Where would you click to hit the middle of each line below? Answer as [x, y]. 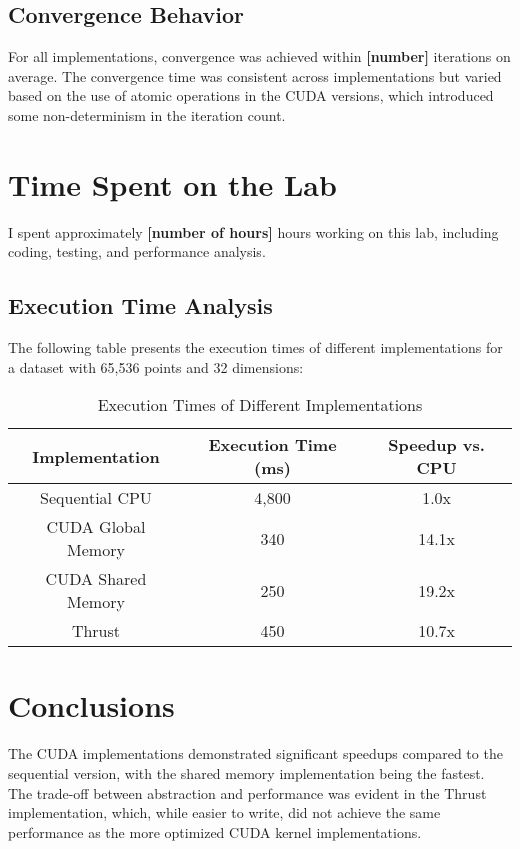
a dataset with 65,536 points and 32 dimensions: [156, 366]
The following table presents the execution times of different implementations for [255, 347]
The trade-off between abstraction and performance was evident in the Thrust [247, 792]
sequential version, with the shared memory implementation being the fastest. [246, 773]
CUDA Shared [96, 579]
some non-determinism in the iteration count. [147, 114]
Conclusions [91, 705]
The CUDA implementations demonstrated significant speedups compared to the [255, 753]
